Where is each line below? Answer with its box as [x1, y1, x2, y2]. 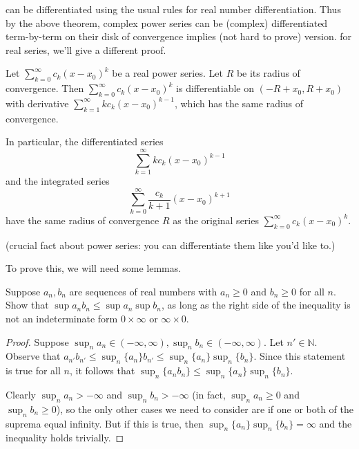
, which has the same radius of [174, 95, 304, 110]
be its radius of [236, 66, 300, 80]
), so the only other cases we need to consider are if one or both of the [56, 401, 353, 416]
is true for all [6, 363, 61, 378]
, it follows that [69, 363, 135, 378]
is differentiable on [176, 81, 254, 95]
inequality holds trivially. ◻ [6, 430, 124, 445]
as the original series [173, 212, 259, 227]
